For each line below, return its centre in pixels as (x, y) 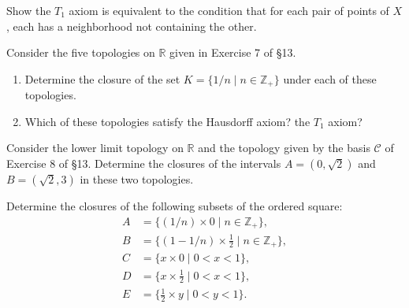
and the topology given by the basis (284, 148)
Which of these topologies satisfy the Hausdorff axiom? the (167, 121)
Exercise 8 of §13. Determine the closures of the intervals (144, 163)
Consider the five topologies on (81, 52)
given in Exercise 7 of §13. (233, 52)
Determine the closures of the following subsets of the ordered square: (175, 206)
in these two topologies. (137, 179)
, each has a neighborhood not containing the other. (132, 26)
